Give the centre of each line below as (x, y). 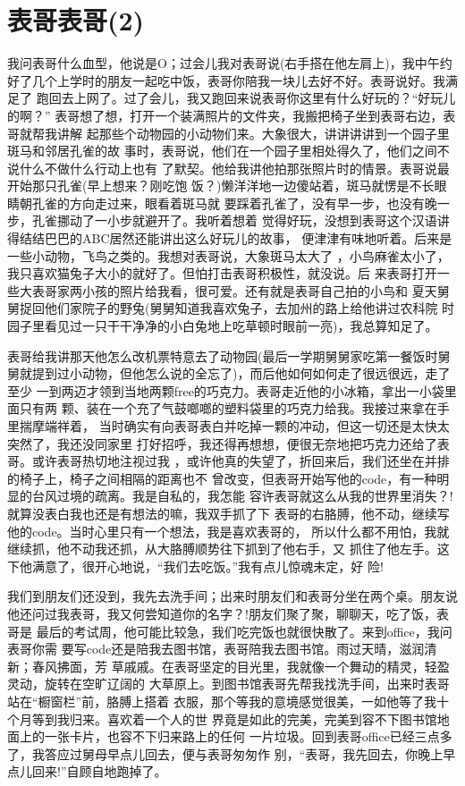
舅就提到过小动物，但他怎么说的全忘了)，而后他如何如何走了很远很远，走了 (229, 373)
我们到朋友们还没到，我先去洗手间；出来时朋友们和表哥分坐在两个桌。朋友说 (232, 596)
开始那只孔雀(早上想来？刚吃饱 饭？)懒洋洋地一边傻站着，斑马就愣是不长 (221, 186)
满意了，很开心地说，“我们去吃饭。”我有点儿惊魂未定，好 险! (207, 566)
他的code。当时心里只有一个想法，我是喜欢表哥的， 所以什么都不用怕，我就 (228, 531)
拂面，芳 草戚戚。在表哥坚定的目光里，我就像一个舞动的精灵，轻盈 (253, 666)
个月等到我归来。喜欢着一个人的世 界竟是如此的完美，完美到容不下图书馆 (222, 718)
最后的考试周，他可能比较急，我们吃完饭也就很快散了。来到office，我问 (244, 631)
